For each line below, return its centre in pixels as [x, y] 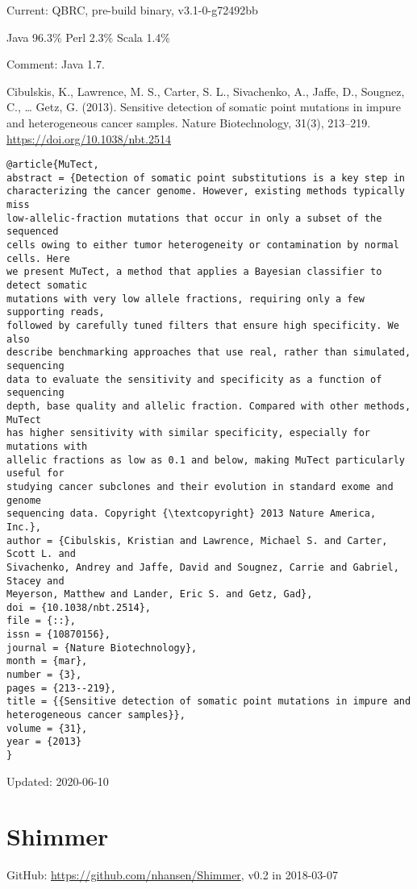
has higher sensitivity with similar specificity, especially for [189, 433]
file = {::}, [41, 621]
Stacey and [35, 581]
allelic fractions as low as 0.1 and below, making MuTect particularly [206, 460]
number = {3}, [44, 675]
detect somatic [47, 286]
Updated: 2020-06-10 [58, 781]
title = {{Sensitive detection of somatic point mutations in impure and [209, 702]
